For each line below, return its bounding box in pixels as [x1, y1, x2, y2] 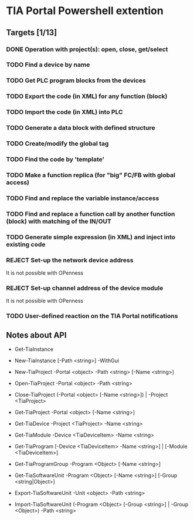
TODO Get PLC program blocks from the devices [6, 76, 147, 85]
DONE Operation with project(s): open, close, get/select [6, 45, 168, 53]
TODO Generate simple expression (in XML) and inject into [6, 233, 176, 241]
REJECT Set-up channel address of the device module [6, 283, 164, 292]
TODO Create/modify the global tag [6, 140, 109, 148]
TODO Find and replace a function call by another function [6, 210, 175, 218]
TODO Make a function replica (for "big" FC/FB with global [6, 171, 176, 179]
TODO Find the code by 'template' [6, 155, 104, 163]
